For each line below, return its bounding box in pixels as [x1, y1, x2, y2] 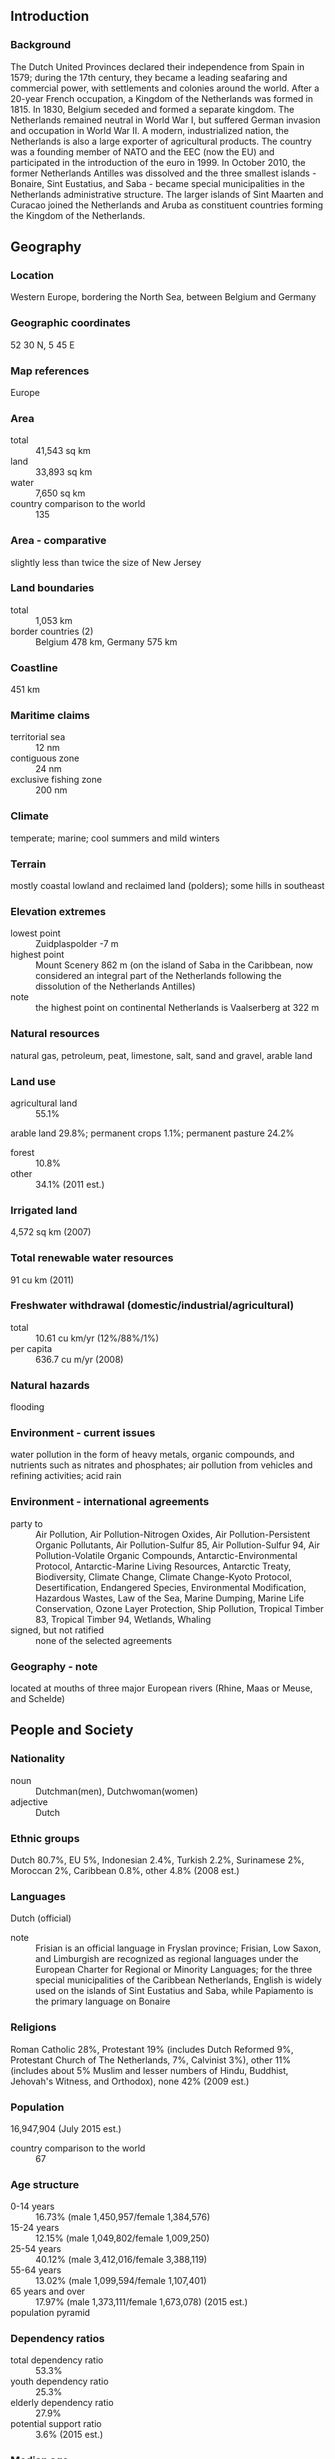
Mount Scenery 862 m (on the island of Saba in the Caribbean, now [35, 959, 314, 971]
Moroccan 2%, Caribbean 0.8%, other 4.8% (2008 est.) [10, 1865, 240, 1876]
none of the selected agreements [35, 1634, 173, 1646]
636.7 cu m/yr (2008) [35, 1353, 124, 1365]
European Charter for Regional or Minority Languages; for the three [35, 1964, 313, 1976]
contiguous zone [10, 752, 80, 764]
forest [10, 1146, 35, 1158]
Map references [10, 364, 90, 378]
